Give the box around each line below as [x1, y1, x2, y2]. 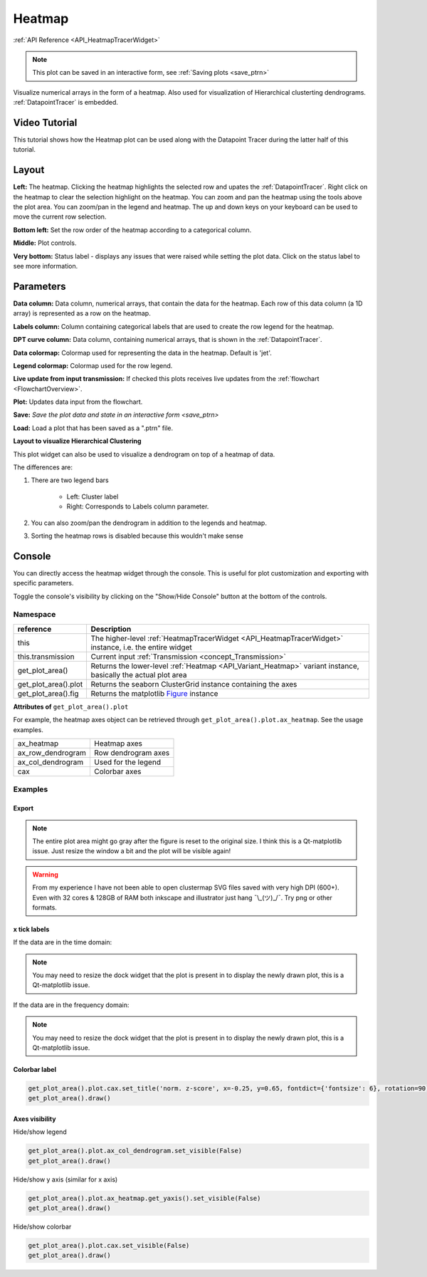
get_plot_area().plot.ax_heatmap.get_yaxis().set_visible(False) [28, 1194, 261, 1202]
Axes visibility [13, 1115, 56, 1123]
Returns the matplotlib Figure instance [90, 688, 218, 698]
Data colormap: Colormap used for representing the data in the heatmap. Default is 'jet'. [13, 348, 272, 357]
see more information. [13, 262, 78, 271]
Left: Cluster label [66, 492, 119, 501]
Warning [32, 870, 58, 879]
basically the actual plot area [90, 669, 187, 679]
